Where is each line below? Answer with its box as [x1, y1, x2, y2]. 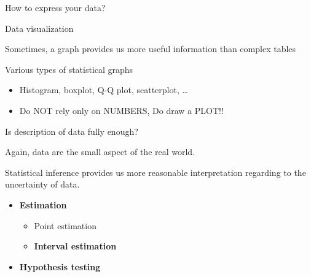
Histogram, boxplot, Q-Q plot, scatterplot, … [19, 83, 188, 96]
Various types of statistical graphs [5, 63, 133, 75]
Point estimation [34, 219, 96, 232]
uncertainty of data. [5, 178, 80, 191]
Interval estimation [34, 240, 117, 252]
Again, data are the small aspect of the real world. [5, 145, 195, 158]
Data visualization [5, 21, 74, 34]
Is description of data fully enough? [5, 124, 138, 137]
